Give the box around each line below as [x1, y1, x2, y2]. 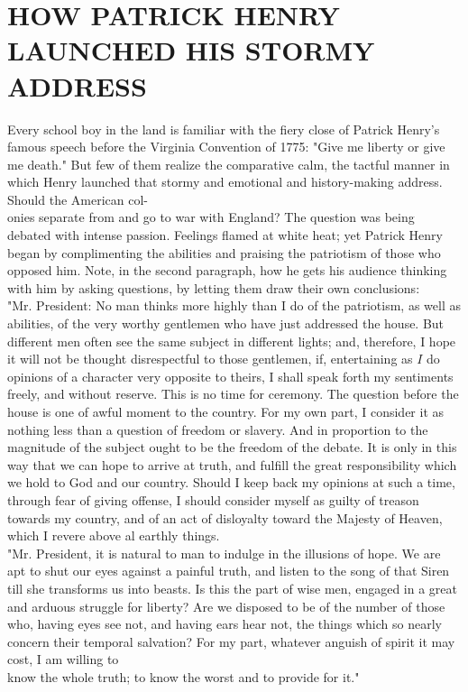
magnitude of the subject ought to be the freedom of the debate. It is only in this [7, 438, 457, 457]
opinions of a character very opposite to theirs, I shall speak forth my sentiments [7, 366, 454, 385]
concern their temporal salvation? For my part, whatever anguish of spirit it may [7, 632, 455, 650]
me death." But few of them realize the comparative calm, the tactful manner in [7, 154, 450, 173]
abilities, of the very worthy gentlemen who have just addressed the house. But [7, 314, 445, 333]
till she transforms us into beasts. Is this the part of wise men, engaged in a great [7, 578, 457, 597]
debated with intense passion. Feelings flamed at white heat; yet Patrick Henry [7, 226, 443, 245]
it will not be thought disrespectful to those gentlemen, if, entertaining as [7, 349, 413, 368]
